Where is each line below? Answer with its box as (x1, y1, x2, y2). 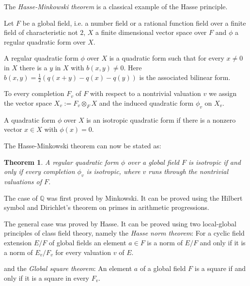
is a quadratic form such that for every (109, 53, 224, 63)
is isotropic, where (86, 166, 141, 176)
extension (4, 237, 32, 247)
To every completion (4, 88, 64, 98)
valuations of (4, 176, 42, 186)
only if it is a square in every (4, 272, 90, 283)
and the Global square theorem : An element (4, 263, 132, 273)
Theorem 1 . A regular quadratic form (4, 157, 119, 167)
